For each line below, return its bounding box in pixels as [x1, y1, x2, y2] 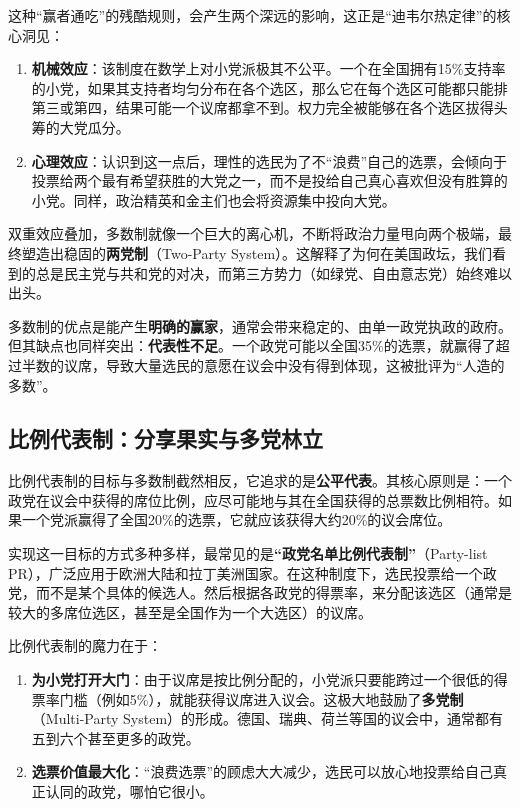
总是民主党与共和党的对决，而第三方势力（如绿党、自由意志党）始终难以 [35, 262, 512, 283]
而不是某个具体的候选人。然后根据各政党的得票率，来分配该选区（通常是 [35, 582, 512, 603]
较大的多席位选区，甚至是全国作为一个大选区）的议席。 [8, 601, 372, 622]
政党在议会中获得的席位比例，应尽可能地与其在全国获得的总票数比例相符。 [8, 489, 498, 510]
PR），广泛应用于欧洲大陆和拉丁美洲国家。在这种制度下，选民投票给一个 [8, 562, 483, 583]
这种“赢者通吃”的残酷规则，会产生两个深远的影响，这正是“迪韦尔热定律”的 [8, 5, 497, 25]
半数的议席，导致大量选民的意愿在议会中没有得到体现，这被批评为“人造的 [21, 354, 505, 375]
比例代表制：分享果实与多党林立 [8, 423, 323, 454]
